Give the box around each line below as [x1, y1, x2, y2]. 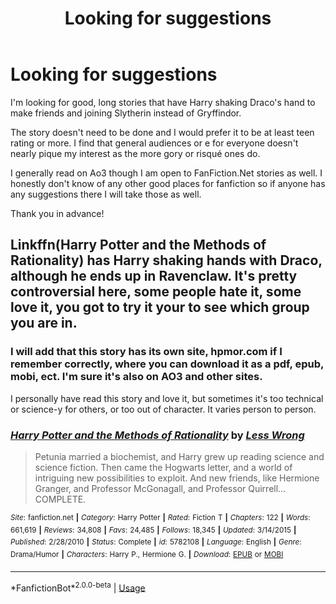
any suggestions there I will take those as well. [10, 188, 202, 200]
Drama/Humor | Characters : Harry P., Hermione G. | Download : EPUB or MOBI [10, 549, 284, 559]
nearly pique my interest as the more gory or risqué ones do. [10, 147, 261, 159]
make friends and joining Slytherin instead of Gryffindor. [10, 107, 242, 119]
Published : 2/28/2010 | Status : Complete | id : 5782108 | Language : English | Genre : [10, 537, 302, 547]
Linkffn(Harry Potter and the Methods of [10, 237, 267, 254]
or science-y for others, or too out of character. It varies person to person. [10, 403, 317, 415]
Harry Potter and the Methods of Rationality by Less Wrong [10, 428, 305, 442]
